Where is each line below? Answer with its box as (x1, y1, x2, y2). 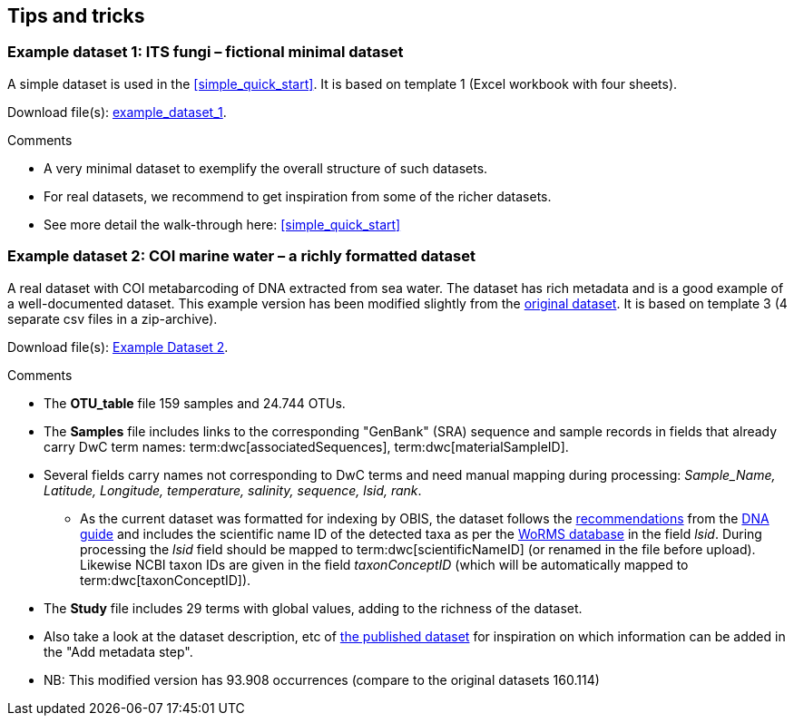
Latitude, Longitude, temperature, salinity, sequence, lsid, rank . (44, 482, 422, 498)
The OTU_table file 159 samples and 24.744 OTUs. (44, 395, 346, 411)
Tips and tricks (7, 5, 145, 27)
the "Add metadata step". (44, 643, 193, 659)
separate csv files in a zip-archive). (7, 310, 218, 327)
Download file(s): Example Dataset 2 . (7, 338, 229, 355)
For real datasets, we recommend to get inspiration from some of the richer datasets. (44, 188, 552, 204)
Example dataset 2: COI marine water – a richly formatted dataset (7, 247, 476, 266)
